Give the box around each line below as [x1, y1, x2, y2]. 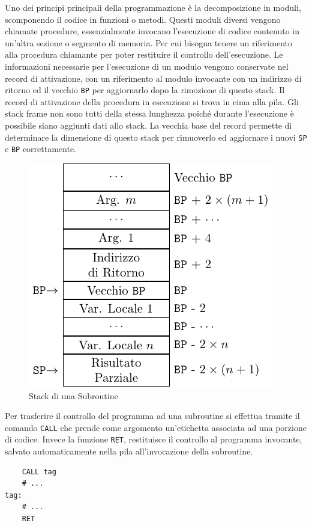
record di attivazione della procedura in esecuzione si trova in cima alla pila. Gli [5, 95, 299, 108]
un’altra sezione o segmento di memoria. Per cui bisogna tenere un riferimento [5, 36, 292, 49]
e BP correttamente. [5, 142, 77, 155]
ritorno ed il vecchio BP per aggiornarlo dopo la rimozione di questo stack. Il [5, 84, 285, 96]
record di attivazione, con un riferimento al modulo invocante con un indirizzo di [5, 72, 302, 84]
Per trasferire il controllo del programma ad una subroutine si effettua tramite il [5, 409, 300, 422]
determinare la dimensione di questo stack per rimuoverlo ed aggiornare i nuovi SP [5, 130, 307, 143]
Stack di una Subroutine [29, 389, 118, 402]
